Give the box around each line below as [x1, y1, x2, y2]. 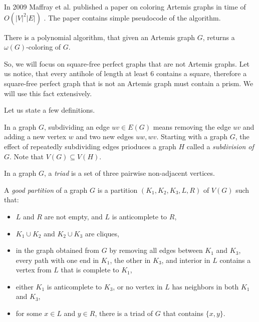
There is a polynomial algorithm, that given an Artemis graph [4, 32, 195, 42]
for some [16, 308, 42, 318]
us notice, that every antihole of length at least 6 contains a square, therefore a [4, 68, 247, 79]
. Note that [10, 151, 44, 161]
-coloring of [26, 42, 61, 52]
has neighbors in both [172, 281, 239, 291]
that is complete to [61, 264, 119, 275]
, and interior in [161, 254, 210, 265]
